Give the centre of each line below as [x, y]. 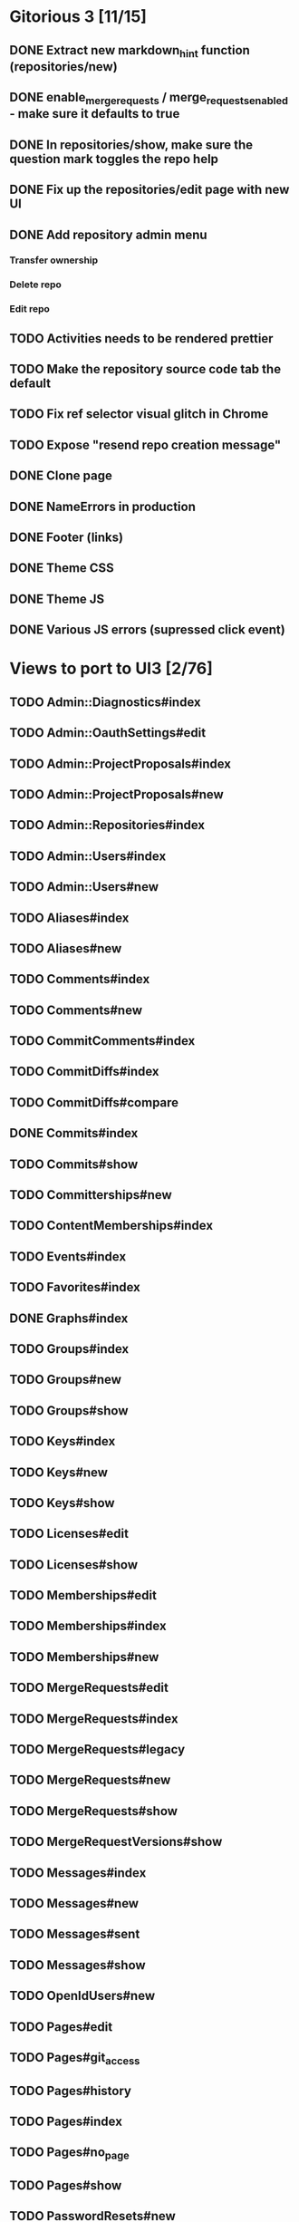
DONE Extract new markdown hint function [130, 51]
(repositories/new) [63, 67]
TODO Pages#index [66, 2121]
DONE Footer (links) [67, 538]
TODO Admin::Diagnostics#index [105, 702]
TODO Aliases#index [69, 918]
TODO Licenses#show [74, 1565]
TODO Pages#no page [69, 2154]
